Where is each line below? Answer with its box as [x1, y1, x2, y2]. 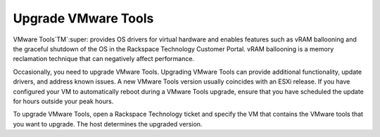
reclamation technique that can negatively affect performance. [13, 55, 195, 63]
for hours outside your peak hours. [13, 97, 114, 105]
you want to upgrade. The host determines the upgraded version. [13, 119, 203, 128]
